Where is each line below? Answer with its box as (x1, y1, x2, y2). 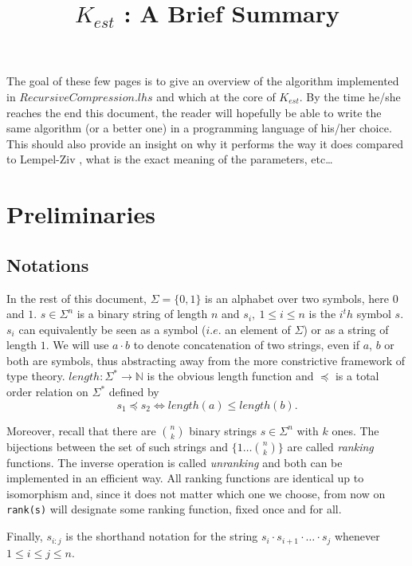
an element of (225, 320, 291, 337)
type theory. (6, 368, 65, 384)
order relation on (6, 383, 88, 400)
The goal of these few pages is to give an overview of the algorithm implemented (6, 73, 399, 89)
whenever (334, 528, 380, 544)
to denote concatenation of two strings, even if (133, 336, 360, 353)
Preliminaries (6, 198, 155, 230)
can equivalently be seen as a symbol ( (18, 320, 206, 337)
